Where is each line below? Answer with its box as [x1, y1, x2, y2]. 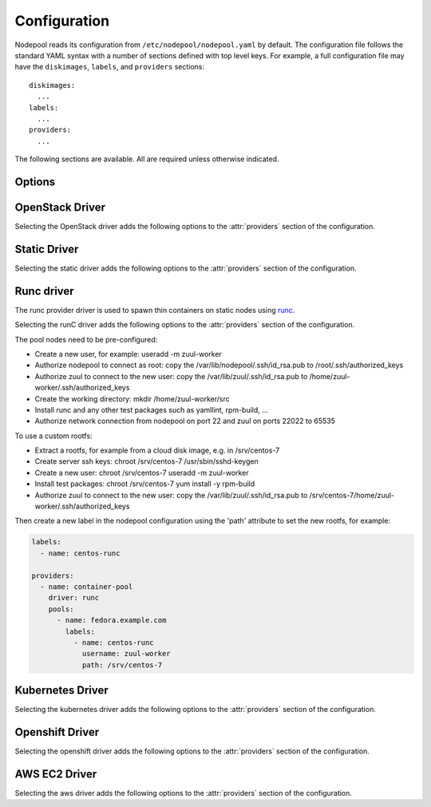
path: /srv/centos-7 [81, 660, 163, 670]
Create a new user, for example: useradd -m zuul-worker [34, 349, 223, 358]
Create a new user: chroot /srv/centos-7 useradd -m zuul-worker [34, 468, 249, 477]
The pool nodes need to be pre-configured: [14, 334, 158, 344]
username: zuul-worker [81, 649, 171, 659]
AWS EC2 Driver [14, 767, 97, 781]
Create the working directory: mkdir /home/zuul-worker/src [34, 394, 231, 403]
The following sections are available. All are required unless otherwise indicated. [14, 154, 279, 164]
